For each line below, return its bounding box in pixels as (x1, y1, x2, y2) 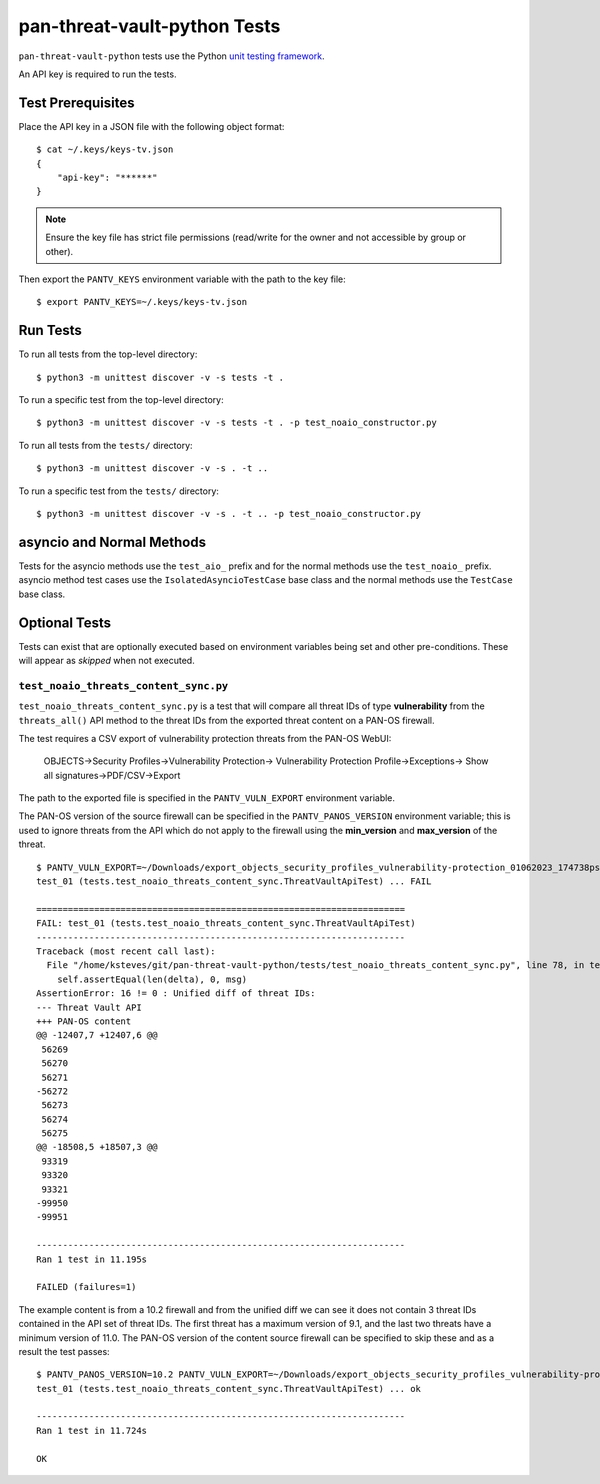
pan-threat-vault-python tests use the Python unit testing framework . (18, 50, 325, 62)
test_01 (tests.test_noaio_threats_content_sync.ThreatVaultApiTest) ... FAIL (36, 876, 432, 887)
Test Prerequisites (18, 94, 135, 111)
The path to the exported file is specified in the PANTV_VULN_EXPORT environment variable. (18, 792, 395, 804)
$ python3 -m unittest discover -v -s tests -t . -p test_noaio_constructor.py (36, 417, 437, 429)
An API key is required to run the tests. (18, 68, 177, 80)
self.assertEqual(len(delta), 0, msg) (56, 973, 248, 985)
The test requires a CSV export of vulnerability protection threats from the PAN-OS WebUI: (18, 732, 392, 744)
